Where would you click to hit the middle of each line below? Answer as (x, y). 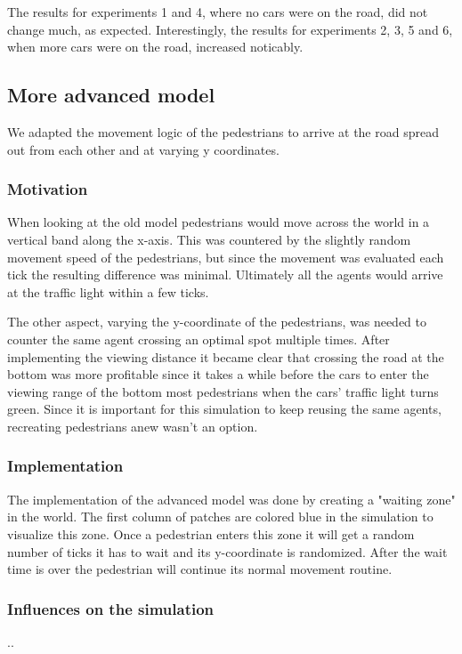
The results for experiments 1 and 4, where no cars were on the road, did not (218, 12)
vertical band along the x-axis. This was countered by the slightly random (209, 239)
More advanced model (111, 95)
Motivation (48, 189)
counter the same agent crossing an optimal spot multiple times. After (199, 339)
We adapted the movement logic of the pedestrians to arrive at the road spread (223, 131)
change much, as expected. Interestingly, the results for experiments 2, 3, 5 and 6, (230, 29)
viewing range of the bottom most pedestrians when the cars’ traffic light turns (223, 391)
